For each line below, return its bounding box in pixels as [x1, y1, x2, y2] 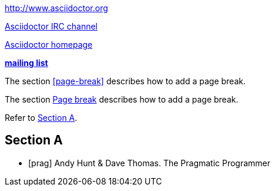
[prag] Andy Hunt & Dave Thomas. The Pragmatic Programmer [28, 157, 271, 168]
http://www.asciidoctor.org [5, 3, 108, 13]
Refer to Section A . [5, 113, 78, 123]
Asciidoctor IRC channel [5, 21, 98, 31]
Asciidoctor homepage [5, 39, 93, 50]
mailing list [5, 58, 48, 68]
